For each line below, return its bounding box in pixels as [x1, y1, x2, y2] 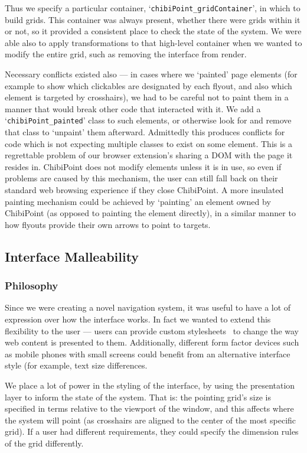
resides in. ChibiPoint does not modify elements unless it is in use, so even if [5, 160, 282, 172]
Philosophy [5, 278, 58, 293]
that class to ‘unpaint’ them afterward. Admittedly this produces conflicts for [5, 126, 285, 138]
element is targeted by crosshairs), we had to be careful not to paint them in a [5, 91, 289, 103]
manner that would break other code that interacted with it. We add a [5, 102, 261, 115]
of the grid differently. [5, 436, 84, 449]
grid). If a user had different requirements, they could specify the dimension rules [5, 425, 299, 438]
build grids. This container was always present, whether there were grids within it [5, 13, 301, 25]
